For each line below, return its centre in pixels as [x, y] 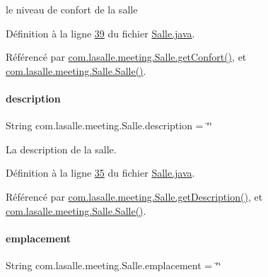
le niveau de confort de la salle [72, 9]
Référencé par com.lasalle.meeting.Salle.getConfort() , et [126, 57]
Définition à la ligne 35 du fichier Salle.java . [100, 173]
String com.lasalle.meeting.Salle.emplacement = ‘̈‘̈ [113, 265]
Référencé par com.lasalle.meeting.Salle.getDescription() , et [134, 196]
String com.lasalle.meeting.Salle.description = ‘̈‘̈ [109, 125]
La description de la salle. [61, 149]
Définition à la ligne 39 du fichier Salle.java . [100, 33]
